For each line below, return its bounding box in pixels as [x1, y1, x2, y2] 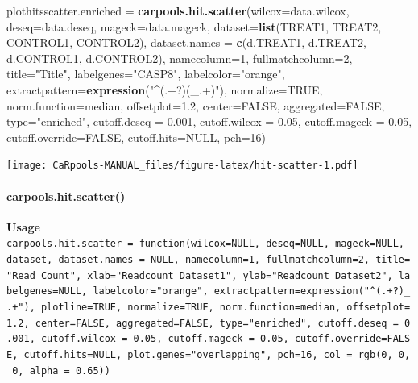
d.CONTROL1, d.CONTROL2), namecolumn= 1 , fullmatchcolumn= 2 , [6, 49, 353, 66]
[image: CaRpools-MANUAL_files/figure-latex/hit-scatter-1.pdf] [6, 160, 358, 172]
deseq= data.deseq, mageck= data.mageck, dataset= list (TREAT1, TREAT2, [6, 18, 382, 35]
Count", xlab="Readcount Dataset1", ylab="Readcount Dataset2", [40, 269, 393, 281]
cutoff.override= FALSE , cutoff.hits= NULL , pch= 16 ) [6, 128, 267, 145]
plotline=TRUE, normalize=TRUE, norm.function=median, [40, 302, 341, 314]
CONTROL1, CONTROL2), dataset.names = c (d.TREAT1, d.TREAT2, [6, 34, 366, 51]
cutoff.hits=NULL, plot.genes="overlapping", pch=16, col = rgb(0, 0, [23, 348, 411, 360]
